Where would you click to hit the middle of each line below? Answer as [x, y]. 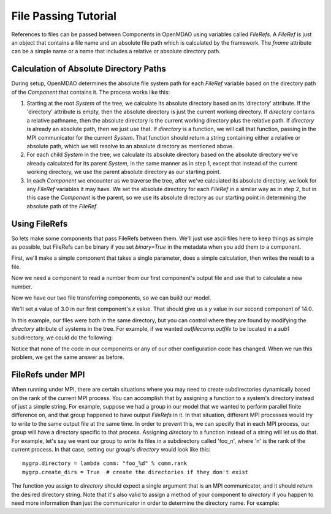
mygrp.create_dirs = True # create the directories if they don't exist [135, 472]
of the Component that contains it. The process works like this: [91, 92]
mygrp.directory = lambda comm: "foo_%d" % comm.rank [105, 463]
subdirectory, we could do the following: [62, 338]
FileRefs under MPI [48, 375]
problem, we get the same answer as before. [68, 357]
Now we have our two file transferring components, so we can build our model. [111, 298]
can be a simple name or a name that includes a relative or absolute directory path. [116, 51]
